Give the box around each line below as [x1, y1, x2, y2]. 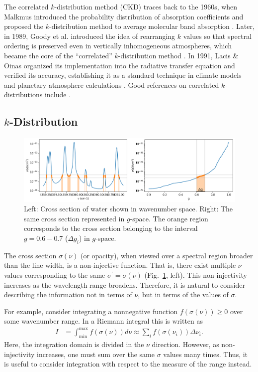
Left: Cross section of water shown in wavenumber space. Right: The [24, 203, 233, 214]
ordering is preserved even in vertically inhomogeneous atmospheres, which [4, 40, 232, 51]
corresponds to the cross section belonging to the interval [24, 223, 198, 233]
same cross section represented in [24, 213, 125, 223]
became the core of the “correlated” [4, 50, 112, 60]
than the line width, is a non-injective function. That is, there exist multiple [4, 260, 236, 270]
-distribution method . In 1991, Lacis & [118, 50, 239, 60]
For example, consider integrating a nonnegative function [4, 306, 178, 316]
